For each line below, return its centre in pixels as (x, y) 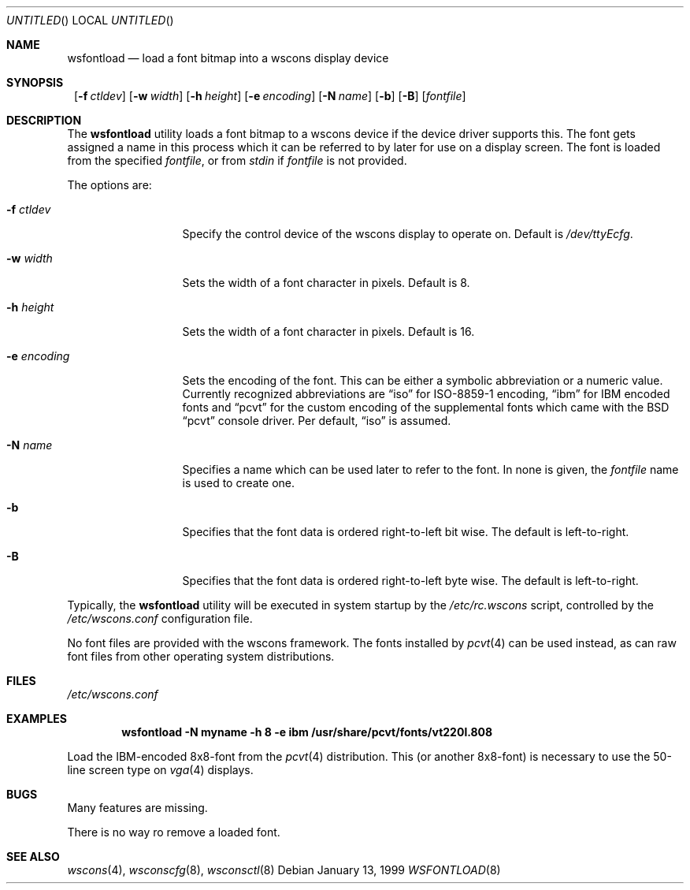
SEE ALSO (33, 856)
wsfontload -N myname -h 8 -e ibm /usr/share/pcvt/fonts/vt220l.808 (307, 732)
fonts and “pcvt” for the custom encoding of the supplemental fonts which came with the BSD (426, 407)
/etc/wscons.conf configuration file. (160, 618)
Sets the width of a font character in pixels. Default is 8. (326, 283)
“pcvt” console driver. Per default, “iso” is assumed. (317, 421)
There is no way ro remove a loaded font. (174, 832)
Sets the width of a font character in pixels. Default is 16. (328, 331)
